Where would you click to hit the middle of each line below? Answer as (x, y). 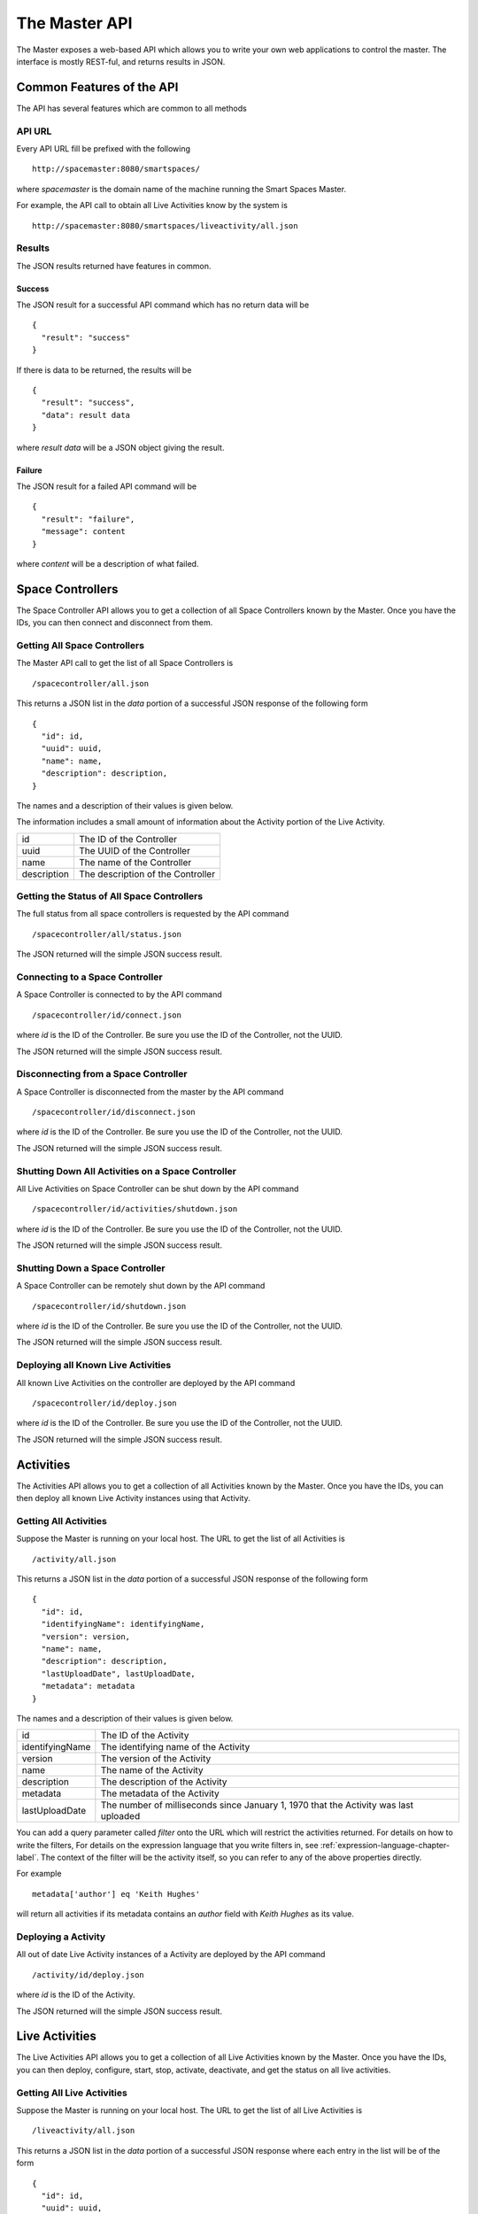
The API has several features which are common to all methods (131, 108)
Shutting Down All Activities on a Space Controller (126, 1171)
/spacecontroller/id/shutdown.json (109, 1306)
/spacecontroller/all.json (91, 683)
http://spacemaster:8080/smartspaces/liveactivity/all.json (165, 225)
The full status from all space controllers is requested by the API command (153, 914)
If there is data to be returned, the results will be (104, 370)
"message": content (83, 532)
